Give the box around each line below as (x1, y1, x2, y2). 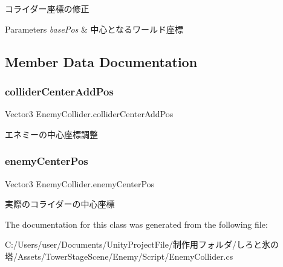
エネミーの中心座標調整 (5, 127, 98, 140)
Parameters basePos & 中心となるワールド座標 (5, 22, 184, 35)
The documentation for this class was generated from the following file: (5, 217, 268, 230)
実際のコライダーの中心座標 (5, 198, 115, 210)
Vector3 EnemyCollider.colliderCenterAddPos (5, 108, 174, 120)
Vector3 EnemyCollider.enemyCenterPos (5, 177, 155, 190)
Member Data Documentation (5, 52, 198, 71)
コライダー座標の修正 (5, 2, 89, 14)
